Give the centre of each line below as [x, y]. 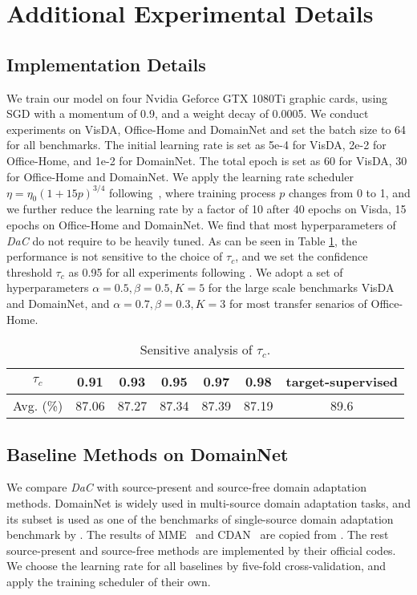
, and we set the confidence [302, 256]
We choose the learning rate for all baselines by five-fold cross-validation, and [196, 566]
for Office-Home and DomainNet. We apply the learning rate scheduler [180, 176]
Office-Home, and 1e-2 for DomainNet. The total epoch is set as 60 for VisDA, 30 [207, 160]
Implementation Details [106, 64]
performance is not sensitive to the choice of [115, 256]
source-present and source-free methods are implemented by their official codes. [201, 550]
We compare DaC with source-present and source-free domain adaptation [186, 487]
